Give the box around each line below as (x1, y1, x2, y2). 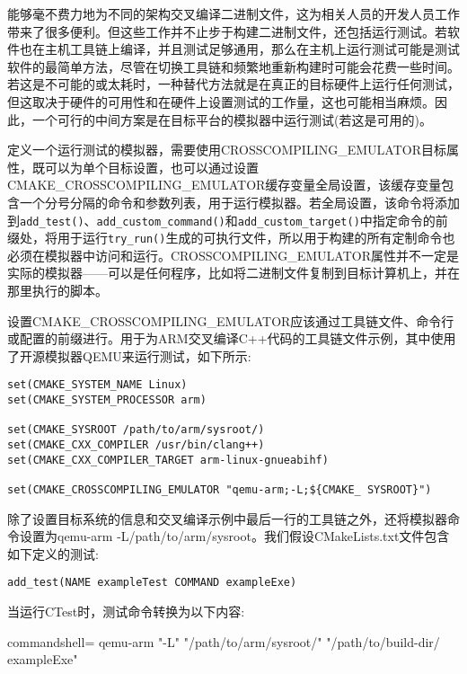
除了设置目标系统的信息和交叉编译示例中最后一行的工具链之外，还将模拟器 (7, 509, 447, 528)
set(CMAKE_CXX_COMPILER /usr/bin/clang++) (7, 439, 265, 452)
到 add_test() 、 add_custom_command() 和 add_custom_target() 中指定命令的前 (7, 210, 448, 229)
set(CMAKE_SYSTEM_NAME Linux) (7, 378, 188, 392)
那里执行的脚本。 (7, 281, 108, 300)
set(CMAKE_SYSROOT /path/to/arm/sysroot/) (7, 423, 265, 437)
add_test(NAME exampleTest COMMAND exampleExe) (7, 576, 297, 590)
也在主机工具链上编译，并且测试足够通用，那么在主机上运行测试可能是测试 (19, 40, 460, 58)
